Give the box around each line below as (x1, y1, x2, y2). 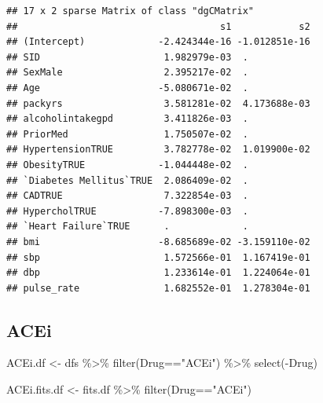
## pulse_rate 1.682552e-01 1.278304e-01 (6, 282, 310, 294)
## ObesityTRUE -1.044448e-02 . (6, 159, 248, 170)
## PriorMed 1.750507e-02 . (6, 128, 248, 140)
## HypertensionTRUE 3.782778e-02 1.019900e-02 (6, 144, 310, 156)
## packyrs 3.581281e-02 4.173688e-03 (6, 97, 310, 109)
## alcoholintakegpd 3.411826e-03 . (6, 113, 248, 125)
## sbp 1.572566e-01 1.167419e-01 (6, 251, 310, 263)
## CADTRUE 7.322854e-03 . (6, 190, 248, 202)
